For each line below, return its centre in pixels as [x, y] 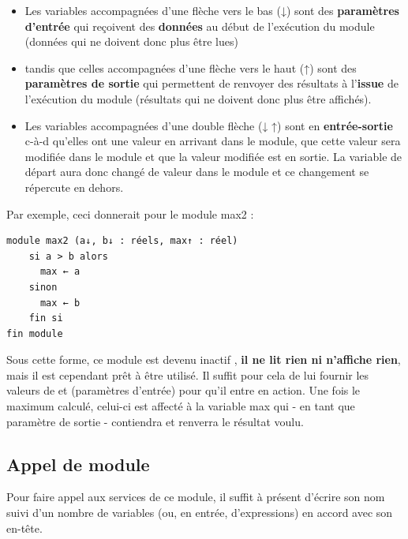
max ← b [60, 303]
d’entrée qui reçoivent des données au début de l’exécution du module [200, 26]
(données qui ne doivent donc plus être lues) [131, 41]
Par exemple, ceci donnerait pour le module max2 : [130, 213]
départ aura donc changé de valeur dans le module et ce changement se [197, 172]
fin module [35, 333]
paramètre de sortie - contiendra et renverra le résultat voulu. [155, 421]
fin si [46, 318]
